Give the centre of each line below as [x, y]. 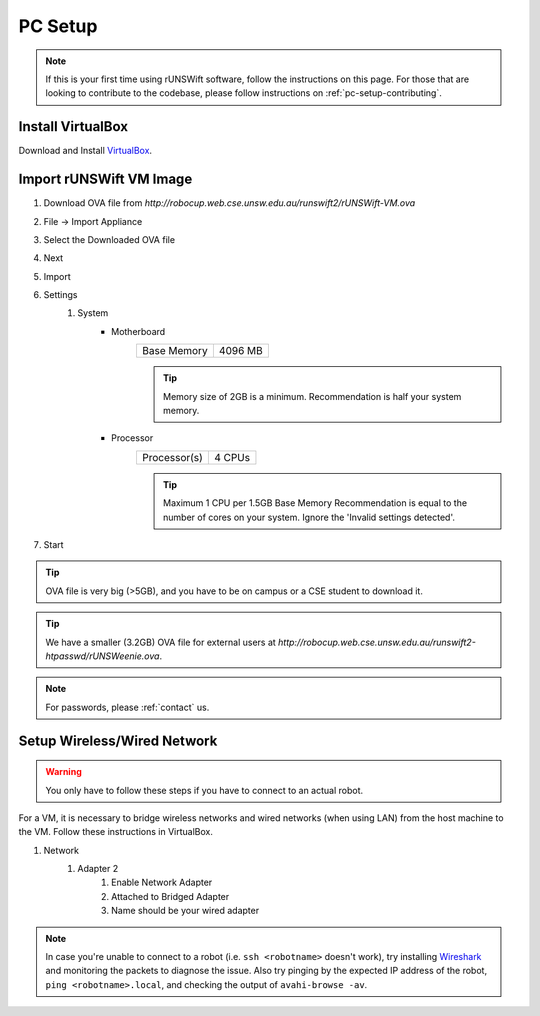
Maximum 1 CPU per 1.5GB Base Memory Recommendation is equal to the [315, 503]
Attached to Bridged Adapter [170, 896]
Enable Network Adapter [162, 882]
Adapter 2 [98, 869]
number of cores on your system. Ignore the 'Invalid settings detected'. [309, 517]
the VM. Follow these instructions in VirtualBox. [116, 832]
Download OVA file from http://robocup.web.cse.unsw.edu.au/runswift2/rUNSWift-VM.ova [229, 203]
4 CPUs [231, 457]
